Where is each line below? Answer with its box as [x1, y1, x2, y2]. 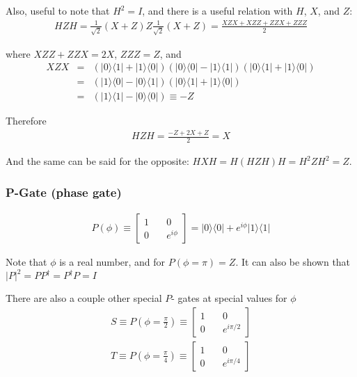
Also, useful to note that [6, 3, 110, 17]
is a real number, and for [59, 254, 166, 268]
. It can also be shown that [235, 254, 351, 268]
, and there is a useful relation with [142, 3, 293, 17]
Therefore [6, 113, 47, 128]
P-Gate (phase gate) [6, 183, 122, 200]
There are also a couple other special [6, 291, 162, 305]
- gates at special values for [171, 291, 287, 305]
